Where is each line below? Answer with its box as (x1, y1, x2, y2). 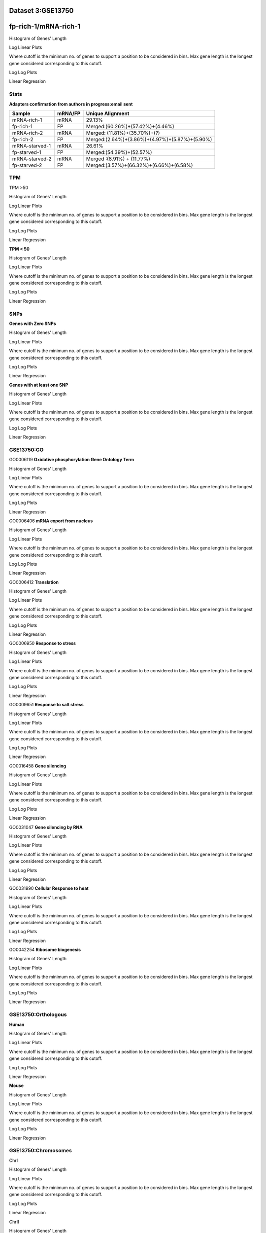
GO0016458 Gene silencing (9, 762, 66, 769)
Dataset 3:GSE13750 (9, 6, 74, 15)
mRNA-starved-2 (12, 155, 52, 162)
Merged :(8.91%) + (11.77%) (86, 155, 150, 162)
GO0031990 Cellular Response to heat (9, 885, 89, 891)
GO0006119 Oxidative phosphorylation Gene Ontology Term (9, 457, 134, 463)
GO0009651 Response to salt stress (9, 702, 84, 708)
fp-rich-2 (12, 136, 34, 143)
